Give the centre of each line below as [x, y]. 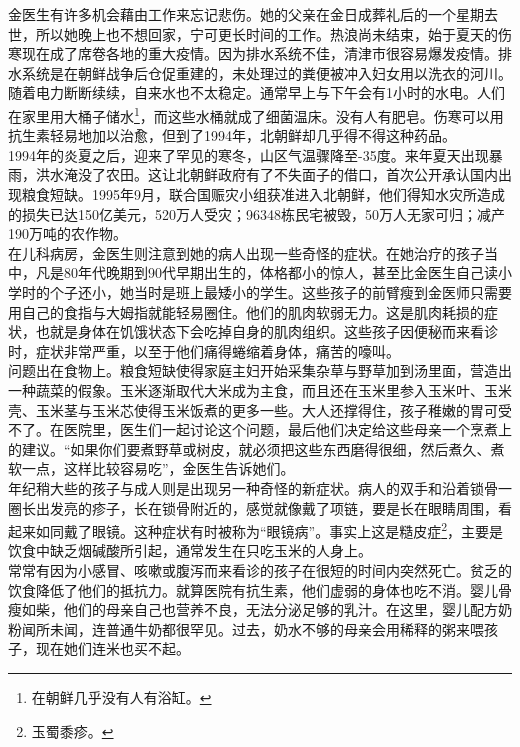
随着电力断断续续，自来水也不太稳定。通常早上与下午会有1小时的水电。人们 [256, 92]
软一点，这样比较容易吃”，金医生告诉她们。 [151, 468]
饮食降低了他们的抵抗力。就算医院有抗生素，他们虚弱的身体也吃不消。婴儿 [253, 589]
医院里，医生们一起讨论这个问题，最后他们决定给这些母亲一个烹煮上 [287, 429]
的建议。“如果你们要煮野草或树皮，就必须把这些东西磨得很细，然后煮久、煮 [256, 448]
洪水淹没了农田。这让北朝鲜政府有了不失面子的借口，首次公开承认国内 [266, 174]
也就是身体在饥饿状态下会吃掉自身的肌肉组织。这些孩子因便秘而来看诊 [266, 331]
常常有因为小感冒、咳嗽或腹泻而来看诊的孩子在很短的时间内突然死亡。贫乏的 [260, 569]
